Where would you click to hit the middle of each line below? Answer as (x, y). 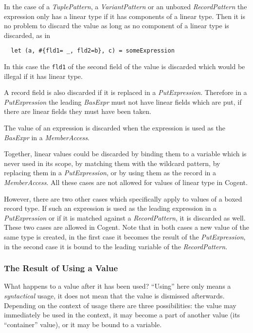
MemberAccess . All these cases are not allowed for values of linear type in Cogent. (126, 182)
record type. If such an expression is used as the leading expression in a (110, 208)
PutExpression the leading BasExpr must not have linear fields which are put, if (123, 102)
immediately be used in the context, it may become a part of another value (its (122, 315)
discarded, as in (27, 35)
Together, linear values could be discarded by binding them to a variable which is (125, 154)
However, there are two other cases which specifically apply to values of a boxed (123, 198)
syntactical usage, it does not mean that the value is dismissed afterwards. (114, 296)
